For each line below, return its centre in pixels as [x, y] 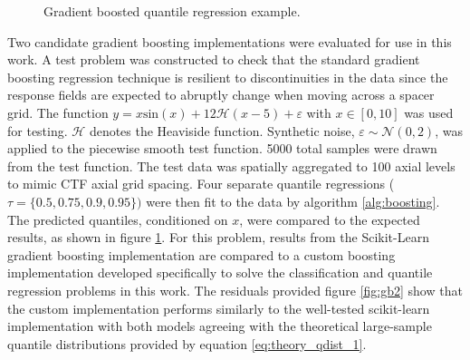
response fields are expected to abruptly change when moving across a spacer [221, 95]
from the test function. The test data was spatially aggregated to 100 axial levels [231, 165]
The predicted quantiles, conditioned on [118, 219]
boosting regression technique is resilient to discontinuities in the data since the [228, 77]
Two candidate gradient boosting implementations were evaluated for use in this [230, 41]
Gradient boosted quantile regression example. [172, 11]
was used [429, 112]
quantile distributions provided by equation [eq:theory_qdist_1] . [187, 343]
